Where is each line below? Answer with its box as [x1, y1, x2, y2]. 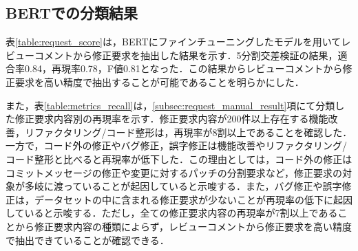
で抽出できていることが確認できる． [6, 232, 169, 247]
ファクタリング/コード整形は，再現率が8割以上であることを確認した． [34, 124, 352, 139]
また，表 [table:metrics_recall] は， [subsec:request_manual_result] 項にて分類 [6, 98, 335, 112]
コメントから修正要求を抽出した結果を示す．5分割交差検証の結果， [34, 47, 338, 62]
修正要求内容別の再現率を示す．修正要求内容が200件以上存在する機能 [14, 111, 328, 126]
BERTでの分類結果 [6, 2, 138, 23]
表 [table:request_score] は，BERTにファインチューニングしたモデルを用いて [6, 34, 341, 49]
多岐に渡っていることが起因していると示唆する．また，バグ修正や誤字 [24, 179, 342, 193]
